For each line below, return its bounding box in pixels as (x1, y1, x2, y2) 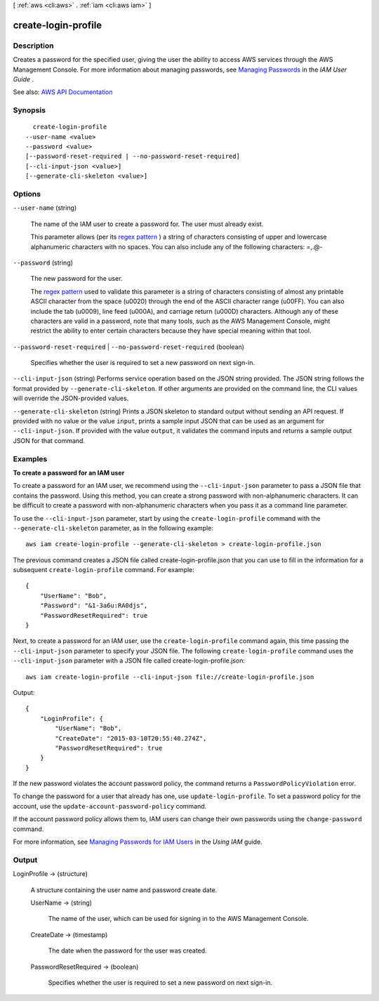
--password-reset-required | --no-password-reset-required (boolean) (13, 343, 245, 351)
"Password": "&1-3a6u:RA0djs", (39, 602, 148, 610)
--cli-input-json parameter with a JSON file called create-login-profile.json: (13, 656, 246, 665)
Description (13, 41, 54, 51)
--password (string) (13, 258, 74, 267)
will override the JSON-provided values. (13, 394, 129, 403)
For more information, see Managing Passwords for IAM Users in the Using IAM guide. (13, 837, 262, 846)
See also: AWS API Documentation (13, 88, 113, 96)
